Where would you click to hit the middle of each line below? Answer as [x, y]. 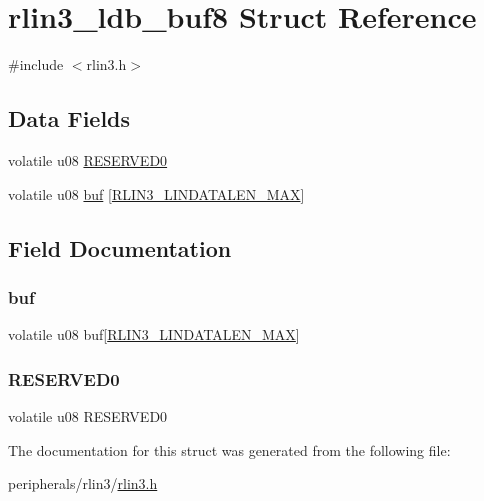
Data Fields [69, 118]
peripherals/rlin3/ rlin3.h [83, 483]
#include [36, 64]
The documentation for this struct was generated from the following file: [229, 449]
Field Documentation [120, 247]
